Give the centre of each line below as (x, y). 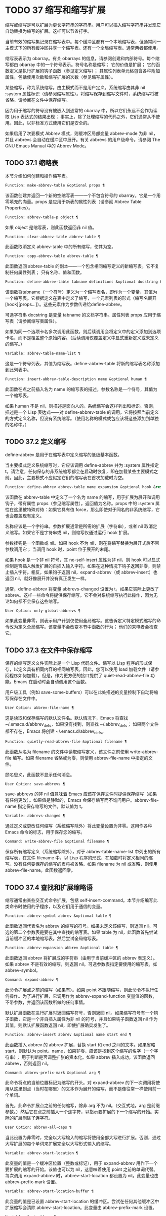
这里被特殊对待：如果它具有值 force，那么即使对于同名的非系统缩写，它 (87, 510)
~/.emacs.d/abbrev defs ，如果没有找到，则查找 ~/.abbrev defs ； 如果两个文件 (82, 725)
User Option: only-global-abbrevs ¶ (43, 611)
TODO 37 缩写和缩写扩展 (55, 10)
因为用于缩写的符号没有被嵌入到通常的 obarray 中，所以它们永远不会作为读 (82, 110)
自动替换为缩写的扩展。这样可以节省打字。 (48, 31)
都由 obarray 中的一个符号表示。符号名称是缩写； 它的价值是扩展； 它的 (82, 64)
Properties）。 (19, 208)
